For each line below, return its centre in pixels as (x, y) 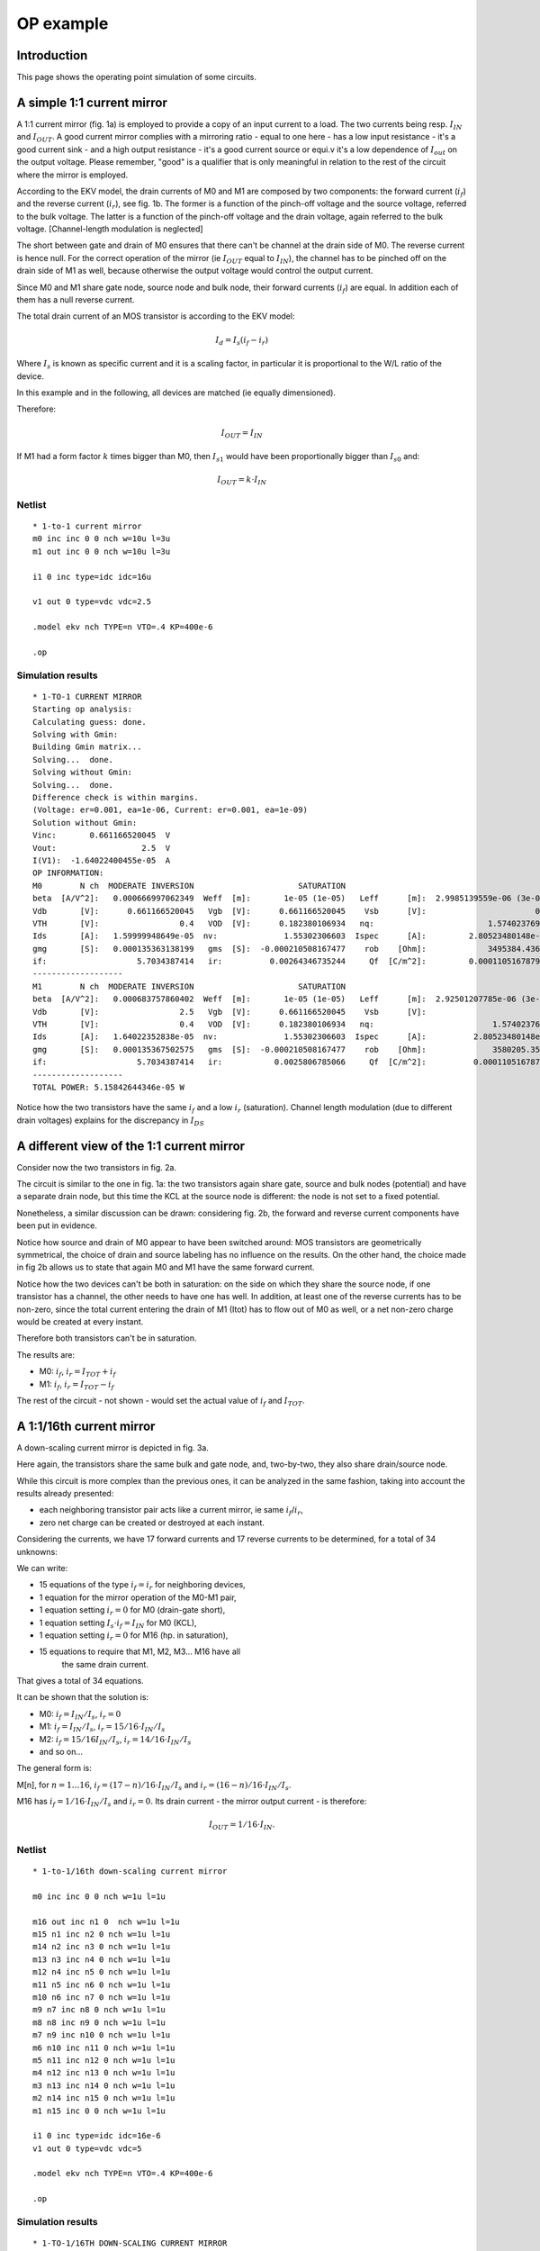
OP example (63, 23)
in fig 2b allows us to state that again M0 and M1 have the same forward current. (166, 1267)
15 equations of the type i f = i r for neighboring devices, (143, 1586)
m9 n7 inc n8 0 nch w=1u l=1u (99, 2010)
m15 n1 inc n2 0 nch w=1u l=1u (102, 1935)
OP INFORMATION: (68, 873)
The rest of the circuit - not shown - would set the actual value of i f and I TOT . (161, 1401)
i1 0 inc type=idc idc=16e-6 (97, 2136)
